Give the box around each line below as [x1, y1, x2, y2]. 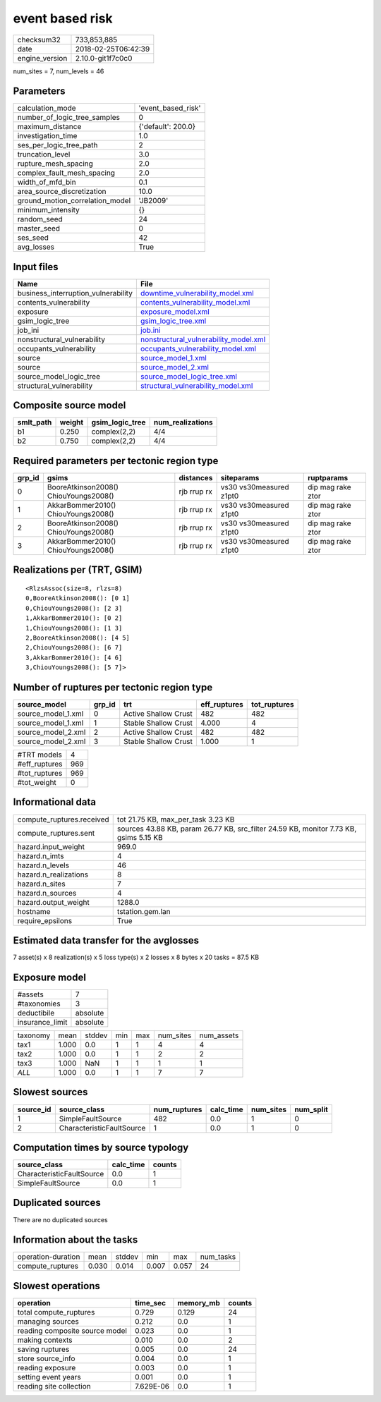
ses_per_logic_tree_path [17, 140, 98, 150]
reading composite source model [17, 1326, 127, 1336]
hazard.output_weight [17, 897, 90, 907]
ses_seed [17, 233, 49, 243]
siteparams [220, 473, 260, 482]
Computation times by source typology [13, 1141, 189, 1153]
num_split [294, 1104, 328, 1114]
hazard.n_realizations [17, 870, 88, 879]
